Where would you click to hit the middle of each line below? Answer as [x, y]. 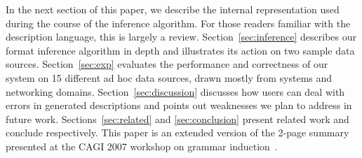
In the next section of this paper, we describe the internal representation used [173, 9]
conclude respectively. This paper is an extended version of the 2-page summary [177, 132]
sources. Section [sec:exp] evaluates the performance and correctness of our [167, 64]
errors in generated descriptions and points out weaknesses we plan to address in [179, 105]
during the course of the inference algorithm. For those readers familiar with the [178, 23]
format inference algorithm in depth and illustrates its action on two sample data [180, 50]
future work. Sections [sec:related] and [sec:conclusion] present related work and [177, 118]
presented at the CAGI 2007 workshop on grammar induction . [142, 146]
